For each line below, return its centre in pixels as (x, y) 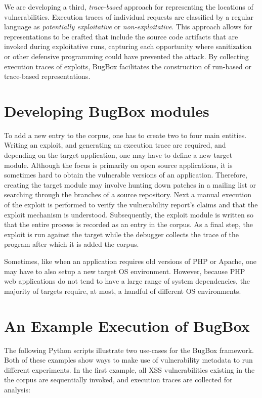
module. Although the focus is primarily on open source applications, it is (118, 165)
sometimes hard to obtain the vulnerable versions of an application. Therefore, (126, 175)
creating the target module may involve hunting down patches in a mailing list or (130, 184)
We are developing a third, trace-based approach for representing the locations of (129, 7)
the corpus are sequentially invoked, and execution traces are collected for (118, 380)
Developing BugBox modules (107, 110)
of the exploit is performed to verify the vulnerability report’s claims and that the (131, 205)
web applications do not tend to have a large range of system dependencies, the (127, 281)
